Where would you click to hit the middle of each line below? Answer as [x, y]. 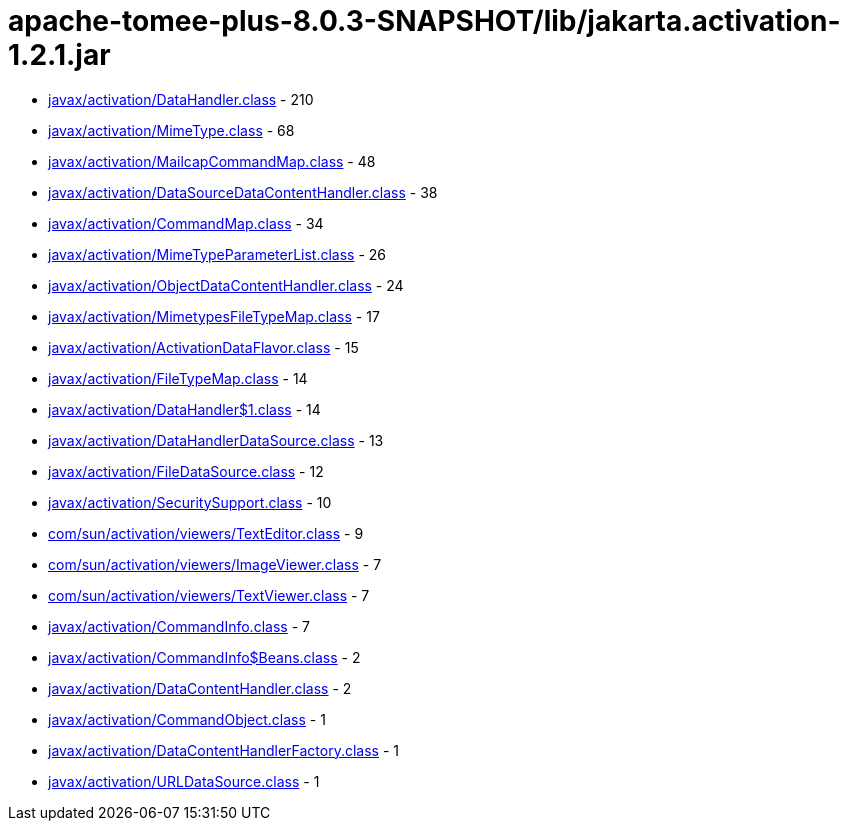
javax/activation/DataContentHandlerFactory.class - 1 [223, 750]
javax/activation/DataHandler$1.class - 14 [184, 409]
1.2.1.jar [59, 55]
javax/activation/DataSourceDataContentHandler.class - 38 [243, 192]
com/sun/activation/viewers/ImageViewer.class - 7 [215, 564]
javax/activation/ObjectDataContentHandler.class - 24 [226, 285]
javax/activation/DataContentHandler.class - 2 [200, 688]
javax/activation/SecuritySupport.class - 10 [190, 502]
